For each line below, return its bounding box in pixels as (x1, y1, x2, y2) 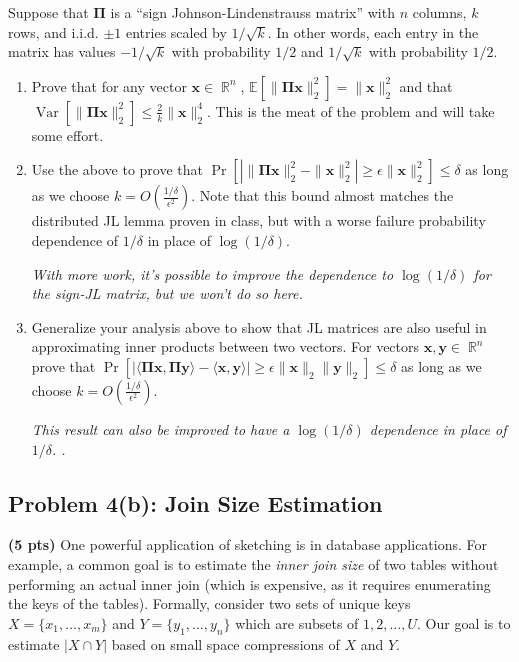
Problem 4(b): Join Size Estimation (8, 487, 383, 518)
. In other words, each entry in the (267, 21, 479, 42)
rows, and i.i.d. (8, 21, 99, 42)
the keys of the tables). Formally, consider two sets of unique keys (8, 593, 411, 614)
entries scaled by (125, 21, 227, 42)
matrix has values (8, 41, 116, 62)
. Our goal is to (417, 612, 511, 633)
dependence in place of (369, 418, 507, 439)
